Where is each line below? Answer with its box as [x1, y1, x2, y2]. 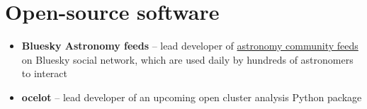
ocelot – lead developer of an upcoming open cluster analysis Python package [21, 89, 362, 104]
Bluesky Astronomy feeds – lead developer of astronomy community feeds [21, 38, 358, 53]
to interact [21, 66, 68, 81]
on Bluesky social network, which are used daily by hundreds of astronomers [21, 52, 354, 67]
